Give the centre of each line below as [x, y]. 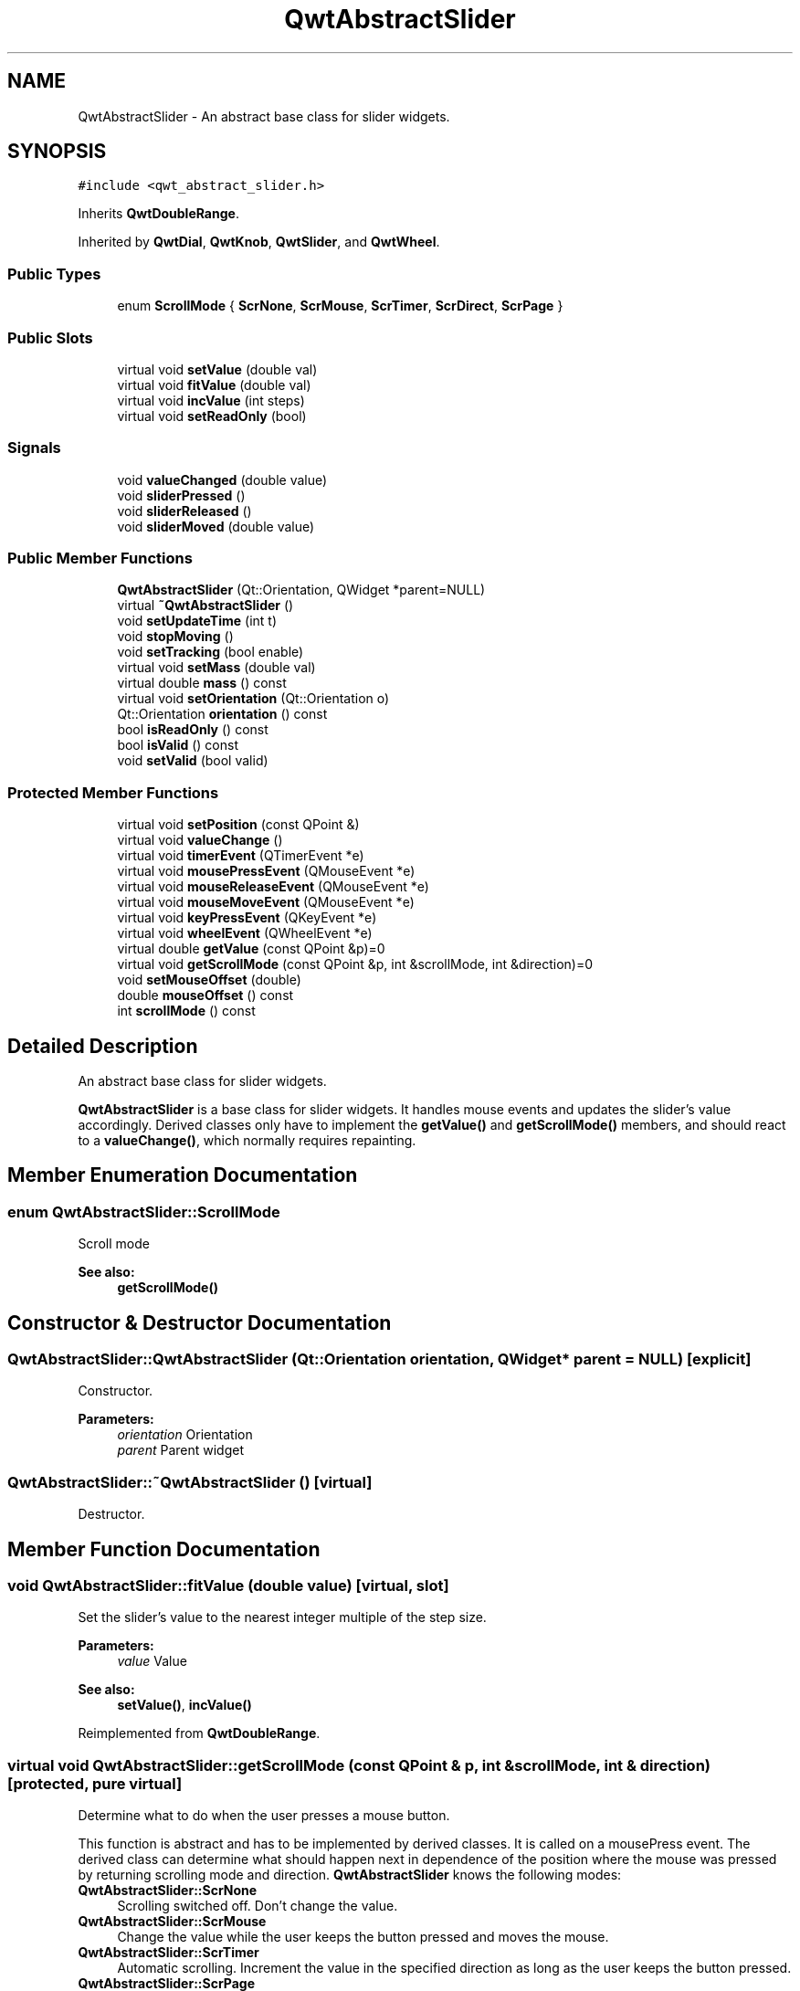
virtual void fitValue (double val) [214, 385]
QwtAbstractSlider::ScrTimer [168, 1953]
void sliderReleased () [184, 511]
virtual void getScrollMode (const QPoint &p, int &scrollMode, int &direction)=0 [355, 964]
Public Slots [50, 337]
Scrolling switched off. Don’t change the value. [258, 1906]
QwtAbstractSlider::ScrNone [168, 1891]
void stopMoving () [175, 637]
